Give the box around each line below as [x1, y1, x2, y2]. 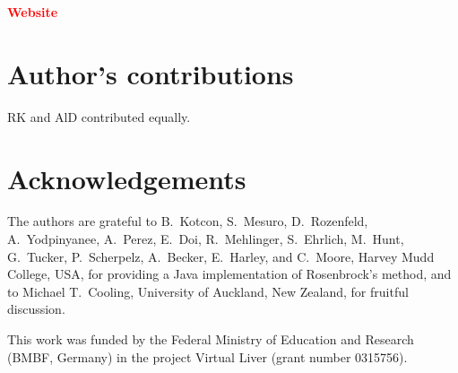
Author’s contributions [7, 55, 294, 91]
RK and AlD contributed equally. [7, 107, 191, 126]
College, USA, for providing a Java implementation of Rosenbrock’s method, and [7, 265, 452, 283]
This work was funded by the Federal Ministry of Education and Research [7, 330, 414, 348]
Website [7, 3, 58, 21]
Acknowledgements [7, 160, 246, 196]
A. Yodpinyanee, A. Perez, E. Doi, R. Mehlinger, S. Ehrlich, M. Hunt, [7, 230, 404, 248]
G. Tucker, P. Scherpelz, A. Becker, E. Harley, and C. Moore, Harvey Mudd [7, 247, 435, 265]
